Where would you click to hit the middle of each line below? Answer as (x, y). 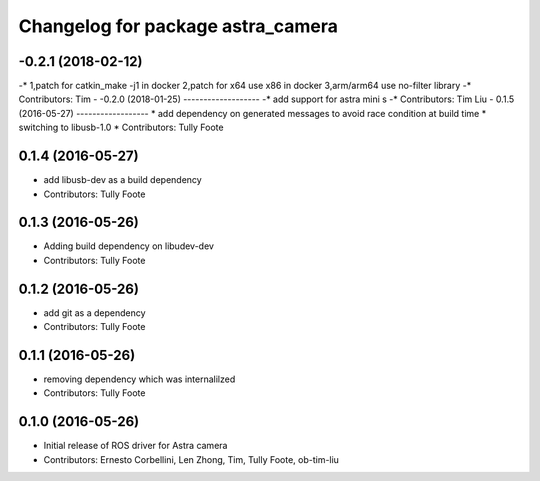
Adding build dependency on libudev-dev (129, 246)
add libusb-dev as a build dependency (122, 180)
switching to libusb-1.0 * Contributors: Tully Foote (121, 127)
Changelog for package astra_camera (178, 26)
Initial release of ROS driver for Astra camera (135, 446)
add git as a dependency (94, 312)
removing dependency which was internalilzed (139, 379)
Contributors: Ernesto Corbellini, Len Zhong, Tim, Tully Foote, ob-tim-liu (191, 459)
